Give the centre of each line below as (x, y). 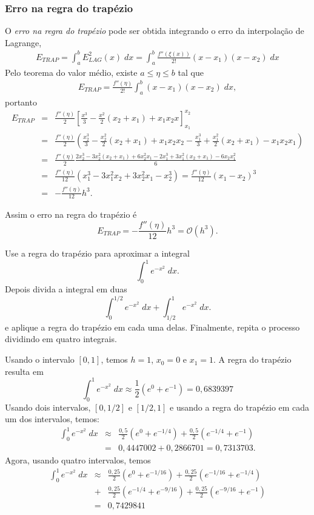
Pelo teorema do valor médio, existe (71, 72)
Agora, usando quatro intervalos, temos (78, 460)
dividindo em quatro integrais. (61, 339)
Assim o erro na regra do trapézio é (71, 214)
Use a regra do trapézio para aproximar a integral (97, 253)
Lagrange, (23, 42)
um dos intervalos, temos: (52, 419)
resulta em (24, 371)
